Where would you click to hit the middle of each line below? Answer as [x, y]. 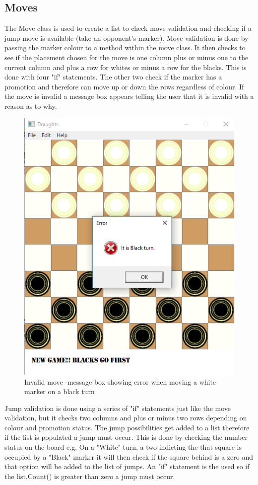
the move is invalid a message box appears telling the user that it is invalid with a [129, 96]
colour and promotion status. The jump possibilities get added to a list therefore [127, 427]
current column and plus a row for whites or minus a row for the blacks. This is [126, 67]
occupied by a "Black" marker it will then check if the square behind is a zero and [129, 456]
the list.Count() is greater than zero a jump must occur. [90, 476]
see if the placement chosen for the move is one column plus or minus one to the [127, 57]
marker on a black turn [60, 391]
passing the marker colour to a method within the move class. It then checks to [125, 47]
